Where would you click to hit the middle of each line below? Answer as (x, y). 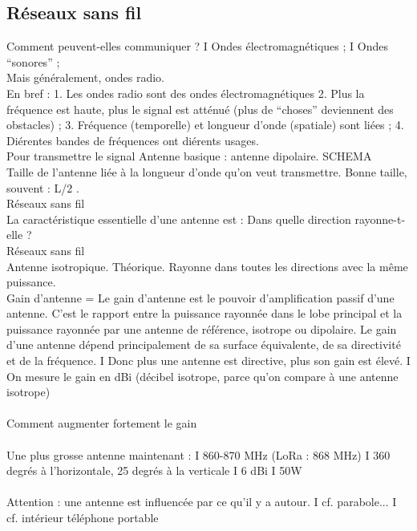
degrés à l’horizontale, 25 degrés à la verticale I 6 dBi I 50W (154, 470)
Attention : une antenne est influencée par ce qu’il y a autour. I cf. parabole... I (202, 502)
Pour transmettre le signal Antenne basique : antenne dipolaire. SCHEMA (189, 156)
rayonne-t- (380, 219)
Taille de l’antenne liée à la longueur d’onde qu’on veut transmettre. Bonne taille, (207, 171)
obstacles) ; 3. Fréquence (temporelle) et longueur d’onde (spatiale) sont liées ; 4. (205, 125)
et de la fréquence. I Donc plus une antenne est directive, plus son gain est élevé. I (208, 361)
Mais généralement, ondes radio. (86, 77)
